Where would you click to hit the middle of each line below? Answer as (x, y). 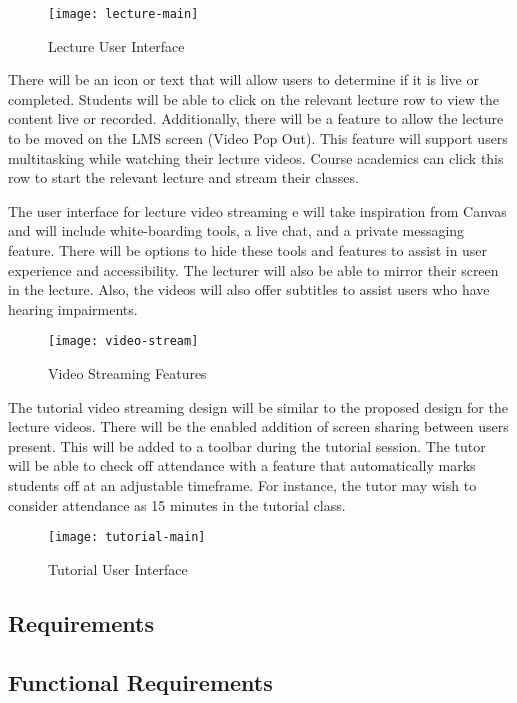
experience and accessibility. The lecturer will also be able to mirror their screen (253, 269)
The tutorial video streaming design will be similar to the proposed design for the (258, 406)
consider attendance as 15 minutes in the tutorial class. (177, 504)
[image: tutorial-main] (127, 537)
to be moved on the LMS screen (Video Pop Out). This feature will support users (258, 138)
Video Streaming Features (127, 373)
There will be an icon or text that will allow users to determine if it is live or (243, 79)
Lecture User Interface (116, 45)
